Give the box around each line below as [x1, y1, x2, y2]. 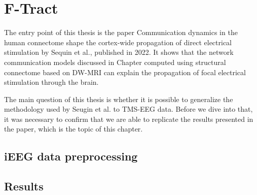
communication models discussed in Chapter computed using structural [4, 56, 226, 67]
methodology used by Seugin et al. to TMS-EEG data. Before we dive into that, [4, 104, 253, 114]
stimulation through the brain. [4, 77, 99, 87]
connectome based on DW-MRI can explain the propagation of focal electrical [4, 67, 246, 77]
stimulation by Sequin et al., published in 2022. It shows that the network [4, 47, 234, 57]
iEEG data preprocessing [4, 148, 138, 164]
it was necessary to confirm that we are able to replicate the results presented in [4, 113, 253, 124]
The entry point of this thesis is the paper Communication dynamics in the [4, 27, 238, 38]
